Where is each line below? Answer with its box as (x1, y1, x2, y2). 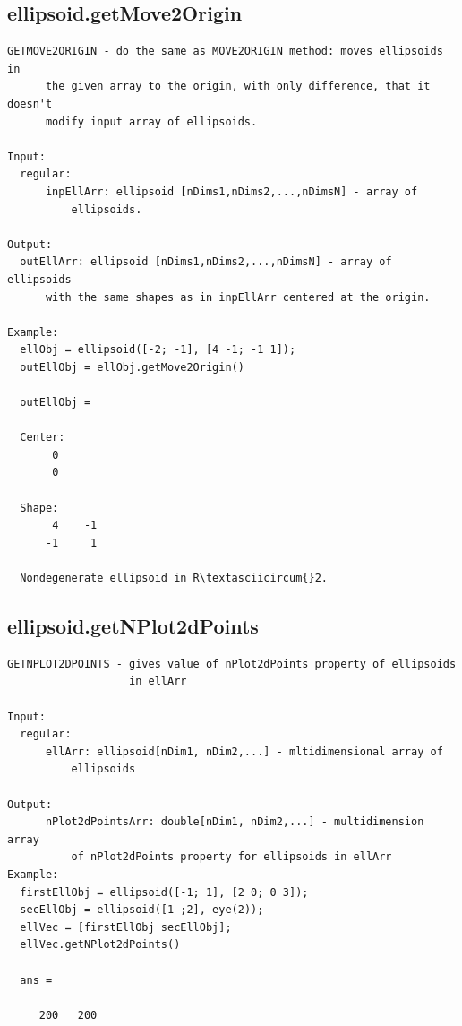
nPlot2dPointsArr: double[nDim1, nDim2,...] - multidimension (45, 815, 424, 829)
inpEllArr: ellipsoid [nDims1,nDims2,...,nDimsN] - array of (45, 185, 418, 198)
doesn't (7, 97, 53, 110)
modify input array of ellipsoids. (45, 115, 258, 128)
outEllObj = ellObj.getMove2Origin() (20, 360, 244, 374)
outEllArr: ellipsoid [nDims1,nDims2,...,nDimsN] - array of (20, 255, 392, 269)
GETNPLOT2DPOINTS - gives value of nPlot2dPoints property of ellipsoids (7, 657, 457, 670)
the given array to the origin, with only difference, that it (45, 80, 431, 93)
